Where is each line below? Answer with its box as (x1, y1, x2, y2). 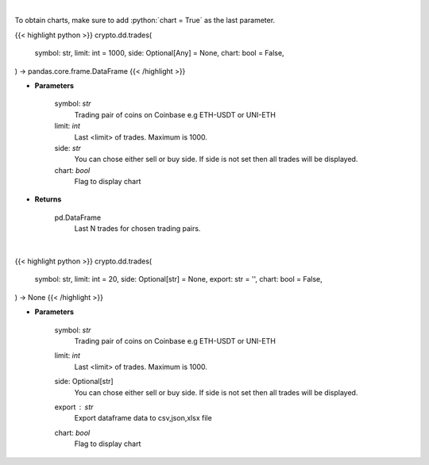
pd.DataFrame (54, 213, 102, 222)
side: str (54, 143, 81, 152)
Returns (34, 194, 62, 204)
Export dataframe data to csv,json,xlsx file (74, 413, 212, 423)
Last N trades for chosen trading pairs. (74, 224, 201, 233)
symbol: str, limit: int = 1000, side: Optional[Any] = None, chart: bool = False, (34, 48, 285, 58)
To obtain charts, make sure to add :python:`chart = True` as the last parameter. (14, 16, 276, 25)
